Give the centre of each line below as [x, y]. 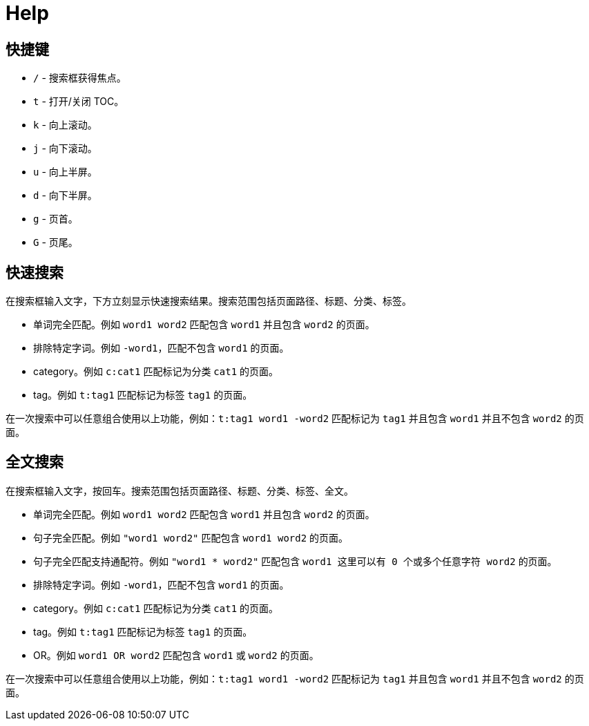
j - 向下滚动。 [65, 149]
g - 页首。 [56, 219]
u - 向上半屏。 [65, 172]
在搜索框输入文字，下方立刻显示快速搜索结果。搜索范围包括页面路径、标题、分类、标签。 [209, 301]
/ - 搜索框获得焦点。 [80, 78]
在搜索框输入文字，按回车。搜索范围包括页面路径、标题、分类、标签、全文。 [180, 490]
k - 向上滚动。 [65, 125]
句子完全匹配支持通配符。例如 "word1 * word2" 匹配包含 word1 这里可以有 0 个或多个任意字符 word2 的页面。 [295, 561]
